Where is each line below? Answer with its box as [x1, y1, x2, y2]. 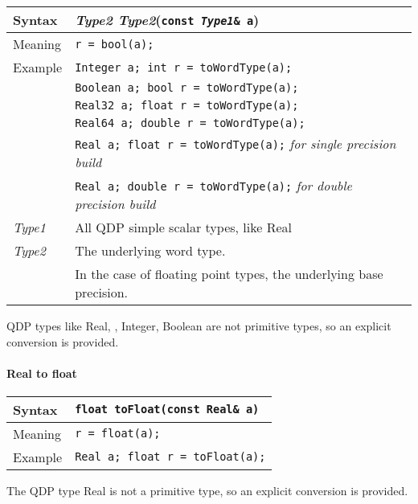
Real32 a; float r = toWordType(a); [75, 99, 299, 112]
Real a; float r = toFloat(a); [75, 450, 266, 464]
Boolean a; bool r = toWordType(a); [75, 81, 299, 94]
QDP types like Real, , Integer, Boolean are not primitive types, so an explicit [6, 318, 391, 334]
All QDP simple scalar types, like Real [75, 218, 292, 236]
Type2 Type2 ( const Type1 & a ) [75, 10, 260, 29]
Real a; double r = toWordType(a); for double [75, 176, 352, 195]
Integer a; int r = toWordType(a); [75, 60, 293, 74]
